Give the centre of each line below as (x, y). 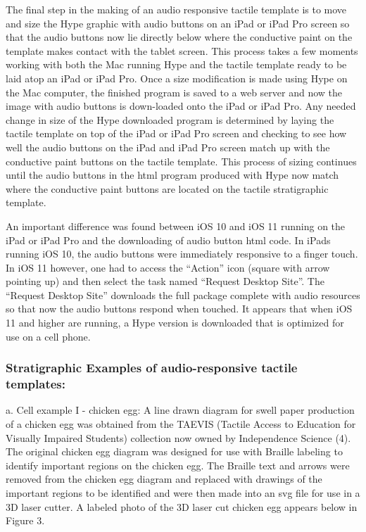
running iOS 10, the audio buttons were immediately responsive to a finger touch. (182, 254)
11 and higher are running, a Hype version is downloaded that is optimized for (175, 323)
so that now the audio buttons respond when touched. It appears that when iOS (179, 309)
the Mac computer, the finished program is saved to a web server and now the (174, 92)
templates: (36, 384)
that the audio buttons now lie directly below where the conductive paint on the (179, 37)
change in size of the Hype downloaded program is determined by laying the (170, 119)
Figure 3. (25, 520)
